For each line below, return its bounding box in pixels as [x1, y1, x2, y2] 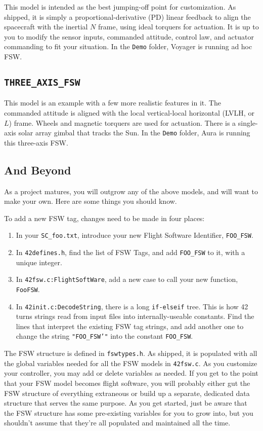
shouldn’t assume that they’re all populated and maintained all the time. [4, 417, 231, 428]
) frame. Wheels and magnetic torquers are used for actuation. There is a [9, 117, 236, 128]
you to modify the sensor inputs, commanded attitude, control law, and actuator [4, 31, 254, 42]
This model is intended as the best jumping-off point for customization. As [4, 2, 236, 12]
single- [238, 117, 258, 128]
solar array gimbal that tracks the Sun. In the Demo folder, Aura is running [18, 127, 250, 138]
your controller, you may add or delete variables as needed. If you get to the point [4, 368, 258, 378]
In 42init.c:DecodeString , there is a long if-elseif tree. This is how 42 [16, 301, 248, 311]
